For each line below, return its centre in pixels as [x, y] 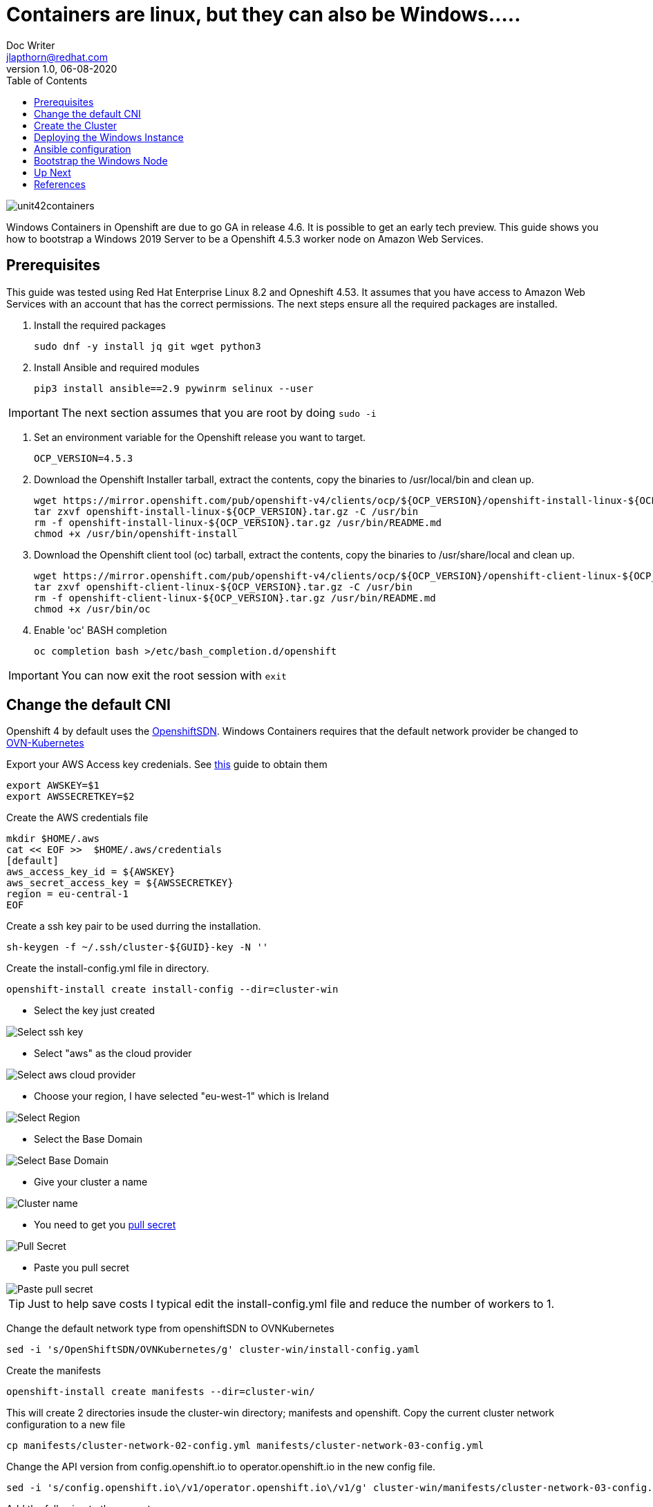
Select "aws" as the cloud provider [113, 1054]
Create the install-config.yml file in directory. [108, 968]
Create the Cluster [76, 125]
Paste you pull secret [82, 1268]
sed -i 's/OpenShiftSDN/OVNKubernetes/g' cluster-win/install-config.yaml [213, 1350]
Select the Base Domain [88, 1139]
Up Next [53, 172]
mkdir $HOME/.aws [53, 839]
